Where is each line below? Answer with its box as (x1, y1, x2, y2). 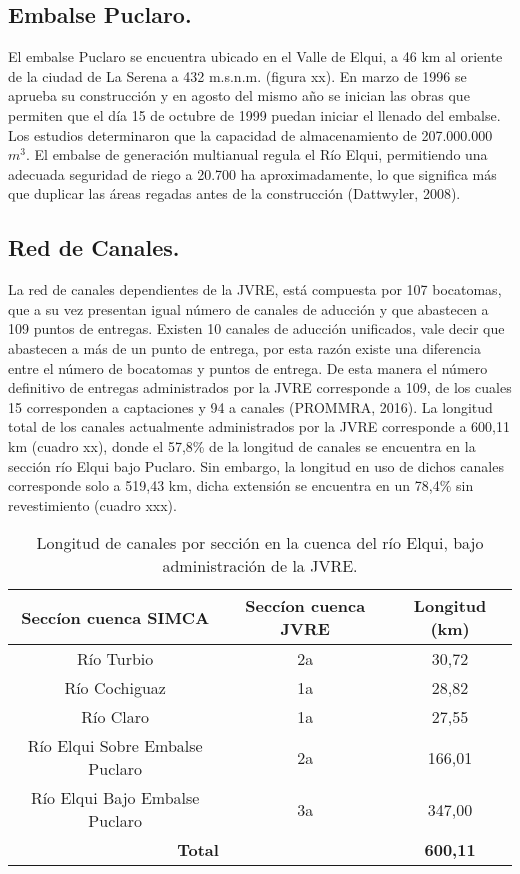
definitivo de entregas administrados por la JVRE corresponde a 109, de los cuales (8, 377, 512, 398)
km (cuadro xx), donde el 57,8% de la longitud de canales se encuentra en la (8, 435, 476, 456)
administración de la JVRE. (162, 554, 358, 578)
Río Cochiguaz (64, 676, 166, 700)
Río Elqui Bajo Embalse (30, 786, 200, 810)
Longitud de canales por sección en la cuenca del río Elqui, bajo (36, 531, 484, 555)
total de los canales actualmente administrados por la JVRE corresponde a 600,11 (8, 416, 510, 437)
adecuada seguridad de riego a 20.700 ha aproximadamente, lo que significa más (8, 163, 497, 184)
